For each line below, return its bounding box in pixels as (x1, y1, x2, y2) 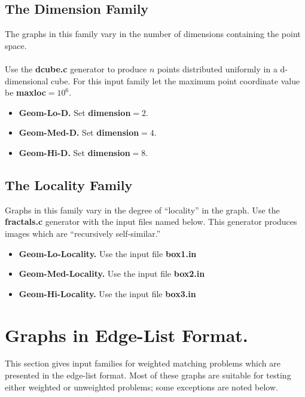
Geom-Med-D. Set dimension (19, 126, 139, 139)
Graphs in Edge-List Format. (5, 322, 248, 347)
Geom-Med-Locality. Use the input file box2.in (19, 267, 205, 280)
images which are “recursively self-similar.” (5, 227, 161, 239)
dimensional (5, 74, 48, 87)
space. (5, 39, 27, 51)
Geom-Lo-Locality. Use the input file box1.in (19, 247, 197, 259)
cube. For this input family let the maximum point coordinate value (51, 74, 300, 87)
